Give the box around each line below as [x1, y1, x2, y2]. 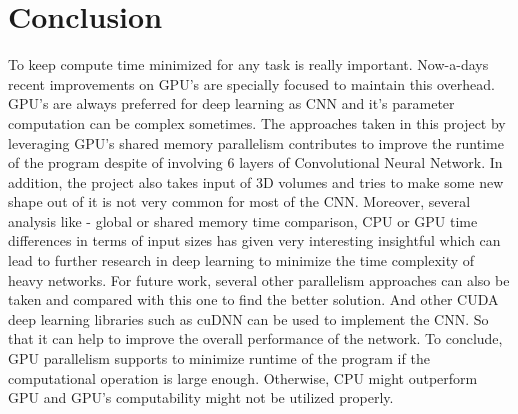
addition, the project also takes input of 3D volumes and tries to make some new [8, 171, 504, 192]
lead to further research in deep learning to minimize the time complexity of [8, 250, 475, 271]
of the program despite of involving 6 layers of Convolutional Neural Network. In [8, 152, 503, 173]
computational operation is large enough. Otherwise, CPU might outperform [8, 367, 478, 388]
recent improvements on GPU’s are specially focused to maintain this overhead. [8, 73, 495, 94]
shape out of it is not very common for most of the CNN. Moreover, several [8, 191, 471, 212]
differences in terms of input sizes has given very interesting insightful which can [8, 230, 501, 251]
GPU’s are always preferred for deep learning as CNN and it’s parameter [8, 93, 455, 114]
